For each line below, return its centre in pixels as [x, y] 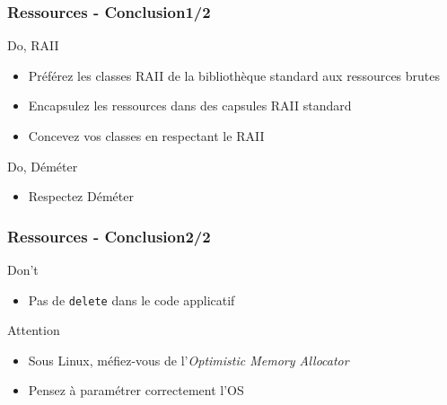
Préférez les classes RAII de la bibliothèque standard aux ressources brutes [234, 75]
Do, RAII [33, 45]
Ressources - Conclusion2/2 [109, 236]
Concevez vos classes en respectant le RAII [146, 136]
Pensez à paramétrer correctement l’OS [136, 390]
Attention [34, 330]
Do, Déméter [43, 166]
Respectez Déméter [81, 196]
